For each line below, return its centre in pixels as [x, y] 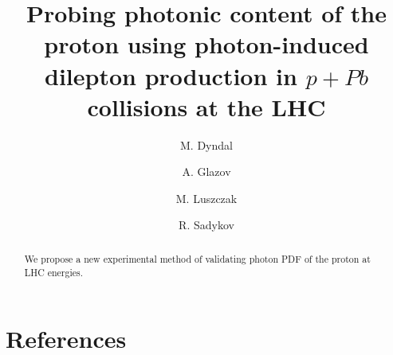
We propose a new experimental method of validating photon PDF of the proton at [197, 258]
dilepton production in [171, 75]
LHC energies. [54, 272]
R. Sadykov [206, 225]
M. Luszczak [206, 198]
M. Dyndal [206, 144]
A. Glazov [206, 172]
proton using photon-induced [206, 44]
